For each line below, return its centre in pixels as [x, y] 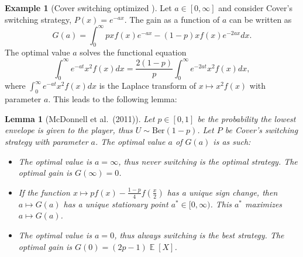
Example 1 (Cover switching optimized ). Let [88, 8]
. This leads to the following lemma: [113, 99]
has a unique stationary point [116, 204]
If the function [44, 192]
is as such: [232, 141]
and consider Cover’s [255, 8]
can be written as [261, 19]
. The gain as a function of [172, 19]
